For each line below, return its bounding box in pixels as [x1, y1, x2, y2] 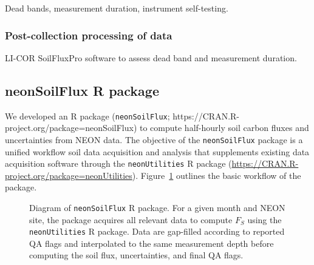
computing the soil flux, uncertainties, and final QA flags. [29, 249, 244, 261]
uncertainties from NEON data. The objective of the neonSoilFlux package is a [5, 133, 303, 146]
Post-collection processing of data [5, 27, 172, 42]
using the [247, 213, 282, 226]
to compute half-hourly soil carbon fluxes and [139, 121, 309, 134]
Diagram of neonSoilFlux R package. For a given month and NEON [29, 201, 285, 213]
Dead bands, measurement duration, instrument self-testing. [5, 2, 228, 14]
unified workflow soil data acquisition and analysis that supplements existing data [5, 145, 310, 158]
